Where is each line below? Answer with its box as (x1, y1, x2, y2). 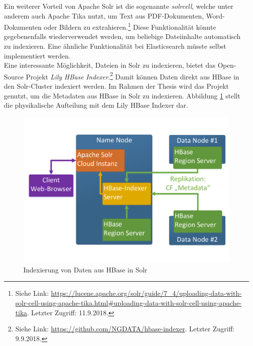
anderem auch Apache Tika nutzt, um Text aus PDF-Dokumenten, (4, 10, 204, 20)
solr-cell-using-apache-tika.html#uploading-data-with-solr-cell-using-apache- (15, 297, 242, 308)
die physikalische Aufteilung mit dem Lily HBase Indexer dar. (4, 100, 188, 110)
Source (4, 71, 24, 81)
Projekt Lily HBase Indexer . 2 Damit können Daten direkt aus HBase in (26, 70, 239, 81)
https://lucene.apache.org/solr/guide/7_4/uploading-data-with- (51, 288, 242, 298)
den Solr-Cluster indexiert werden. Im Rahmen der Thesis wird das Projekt (4, 81, 229, 91)
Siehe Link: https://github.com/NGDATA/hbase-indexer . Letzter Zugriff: (15, 324, 235, 334)
